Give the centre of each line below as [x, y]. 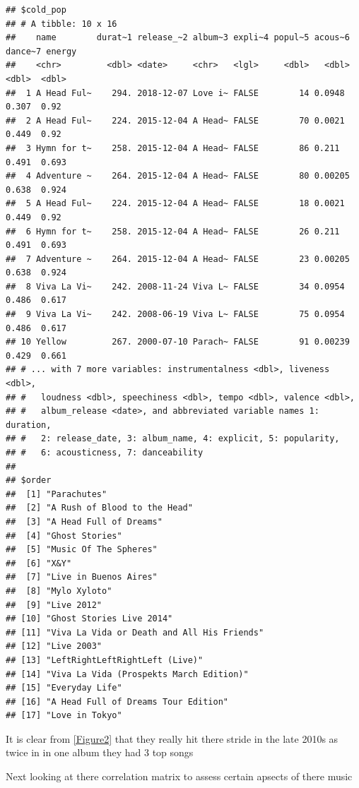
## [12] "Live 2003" [54, 646]
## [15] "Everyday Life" [64, 688]
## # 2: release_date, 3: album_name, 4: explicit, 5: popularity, [173, 439]
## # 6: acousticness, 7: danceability [105, 453]
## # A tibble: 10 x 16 [61, 24]
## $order [29, 480]
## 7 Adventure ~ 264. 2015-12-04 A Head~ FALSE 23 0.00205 [178, 259]
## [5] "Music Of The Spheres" [82, 550]
